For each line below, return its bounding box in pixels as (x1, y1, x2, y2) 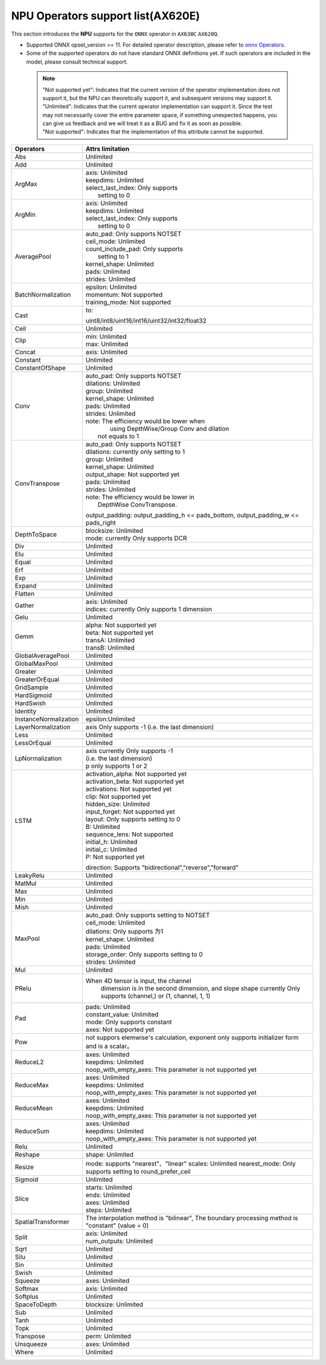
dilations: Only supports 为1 (85, 927, 164, 935)
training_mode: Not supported (85, 298, 171, 306)
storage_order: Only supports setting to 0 (85, 950, 203, 958)
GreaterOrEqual (14, 675, 60, 683)
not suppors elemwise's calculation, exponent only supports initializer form (85, 1033, 299, 1042)
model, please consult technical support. (26, 58, 128, 65)
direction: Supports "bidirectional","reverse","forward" (85, 863, 239, 871)
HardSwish (14, 699, 46, 707)
